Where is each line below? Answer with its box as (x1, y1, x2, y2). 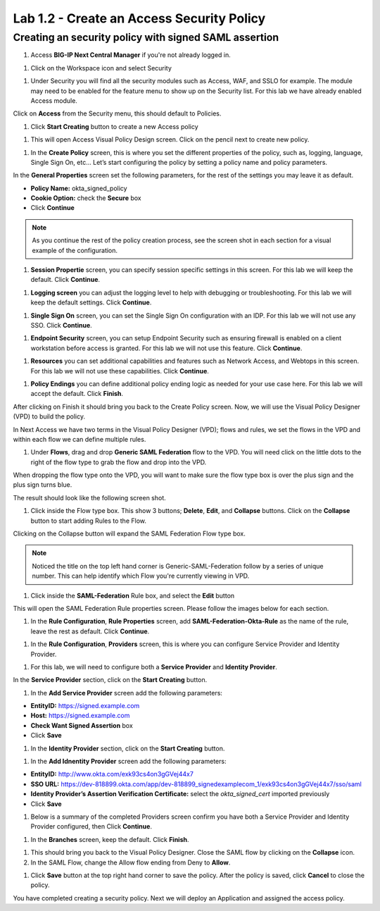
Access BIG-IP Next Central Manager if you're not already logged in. (30, 51, 232, 59)
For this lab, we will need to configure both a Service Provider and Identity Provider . (30, 662, 277, 671)
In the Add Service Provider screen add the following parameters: (30, 688, 223, 697)
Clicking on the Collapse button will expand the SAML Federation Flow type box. (13, 529, 246, 538)
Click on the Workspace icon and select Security (30, 63, 172, 72)
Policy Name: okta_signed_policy (30, 184, 127, 192)
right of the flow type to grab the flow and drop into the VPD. (30, 458, 207, 466)
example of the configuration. (32, 246, 118, 254)
